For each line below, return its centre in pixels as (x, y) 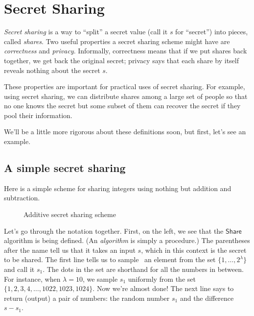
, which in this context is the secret (194, 250)
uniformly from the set (162, 279)
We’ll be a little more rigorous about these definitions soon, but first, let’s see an (125, 132)
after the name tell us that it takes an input (70, 250)
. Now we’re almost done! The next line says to (163, 288)
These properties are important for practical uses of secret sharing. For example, (125, 86)
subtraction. (22, 198)
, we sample (100, 279)
